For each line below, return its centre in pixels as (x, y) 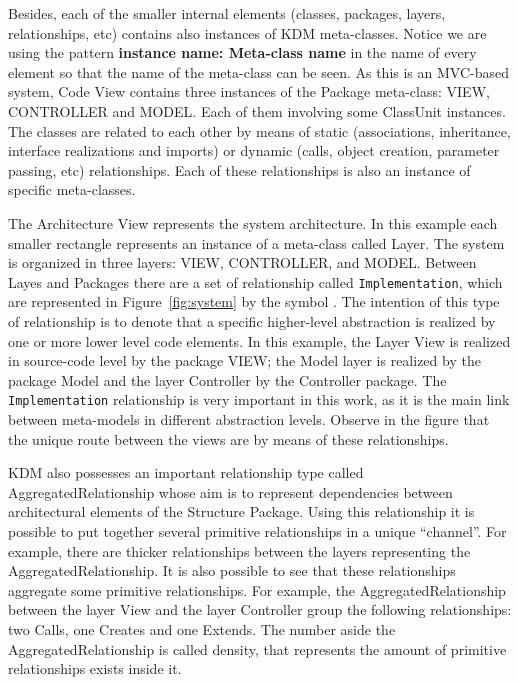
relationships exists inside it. (95, 668)
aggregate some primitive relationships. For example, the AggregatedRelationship (257, 589)
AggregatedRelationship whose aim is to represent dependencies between (230, 491)
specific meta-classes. (72, 189)
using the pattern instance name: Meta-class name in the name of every (242, 52)
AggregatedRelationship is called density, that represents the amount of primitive (257, 648)
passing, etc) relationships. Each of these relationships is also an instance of (239, 169)
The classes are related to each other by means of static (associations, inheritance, (259, 130)
